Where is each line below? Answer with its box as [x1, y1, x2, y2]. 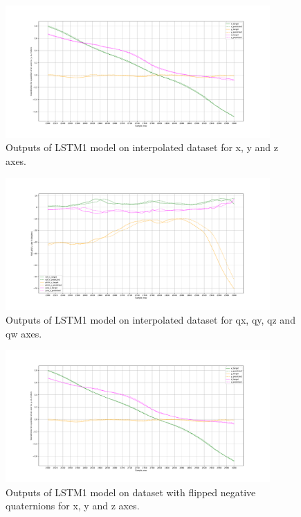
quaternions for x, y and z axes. [6, 498, 140, 513]
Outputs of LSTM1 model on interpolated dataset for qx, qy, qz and [6, 312, 295, 326]
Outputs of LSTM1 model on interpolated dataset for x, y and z [6, 140, 279, 155]
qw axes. [6, 326, 42, 340]
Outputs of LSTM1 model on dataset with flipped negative [6, 484, 256, 499]
